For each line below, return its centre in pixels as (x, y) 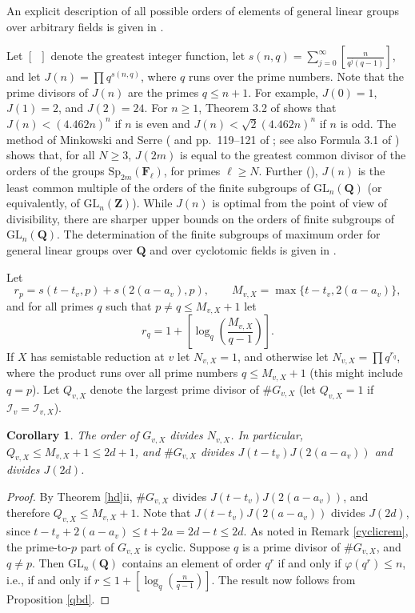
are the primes (164, 92)
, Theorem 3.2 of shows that (267, 108)
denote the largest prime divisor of (174, 389)
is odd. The (368, 123)
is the (371, 170)
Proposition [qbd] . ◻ (58, 598)
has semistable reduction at (98, 357)
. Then (48, 563)
